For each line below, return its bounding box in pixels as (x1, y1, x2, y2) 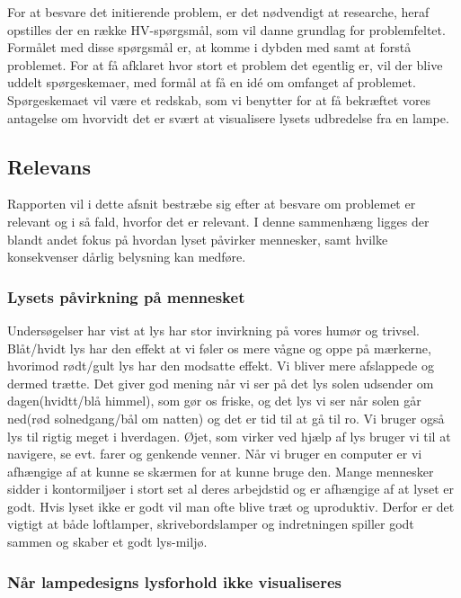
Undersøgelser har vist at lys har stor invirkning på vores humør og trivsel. (7, 320, 421, 339)
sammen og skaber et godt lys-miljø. (7, 532, 208, 551)
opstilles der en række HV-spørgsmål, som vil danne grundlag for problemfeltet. (7, 20, 446, 39)
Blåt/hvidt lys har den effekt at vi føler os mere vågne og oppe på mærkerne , (7, 338, 431, 357)
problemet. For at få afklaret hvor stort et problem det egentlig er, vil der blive (7, 55, 443, 74)
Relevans (7, 152, 92, 180)
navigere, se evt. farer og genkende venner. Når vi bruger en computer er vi (7, 444, 422, 463)
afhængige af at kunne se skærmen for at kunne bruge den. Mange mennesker (7, 461, 434, 480)
